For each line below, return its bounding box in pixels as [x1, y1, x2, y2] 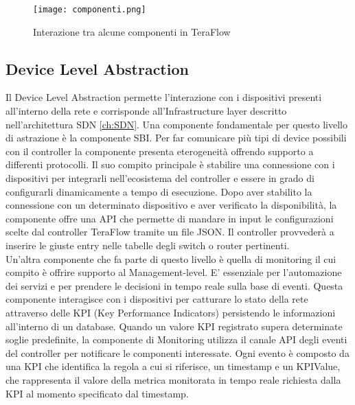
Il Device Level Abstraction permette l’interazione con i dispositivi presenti [5, 90, 322, 104]
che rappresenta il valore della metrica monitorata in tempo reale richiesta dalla [5, 372, 341, 386]
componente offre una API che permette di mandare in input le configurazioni [5, 211, 334, 225]
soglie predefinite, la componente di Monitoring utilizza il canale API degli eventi [5, 332, 347, 347]
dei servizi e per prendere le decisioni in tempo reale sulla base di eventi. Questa [5, 278, 343, 292]
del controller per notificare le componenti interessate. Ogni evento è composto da [5, 345, 350, 360]
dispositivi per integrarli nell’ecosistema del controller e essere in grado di [5, 171, 314, 185]
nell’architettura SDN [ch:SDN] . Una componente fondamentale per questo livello [5, 117, 348, 131]
